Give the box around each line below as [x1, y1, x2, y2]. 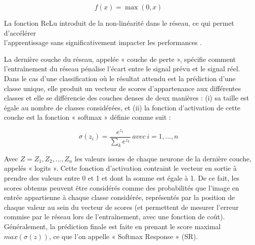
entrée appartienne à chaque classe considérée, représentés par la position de [4, 192, 235, 202]
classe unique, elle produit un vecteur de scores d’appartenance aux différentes [4, 83, 241, 93]
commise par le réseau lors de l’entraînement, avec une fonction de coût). [4, 211, 225, 222]
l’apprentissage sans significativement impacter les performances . [4, 37, 202, 48]
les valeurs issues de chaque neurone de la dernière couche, [75, 153, 252, 163]
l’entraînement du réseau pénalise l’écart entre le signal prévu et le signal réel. [4, 63, 240, 74]
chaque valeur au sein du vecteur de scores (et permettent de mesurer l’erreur [4, 201, 239, 212]
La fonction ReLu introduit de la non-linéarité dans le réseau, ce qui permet [4, 18, 234, 28]
